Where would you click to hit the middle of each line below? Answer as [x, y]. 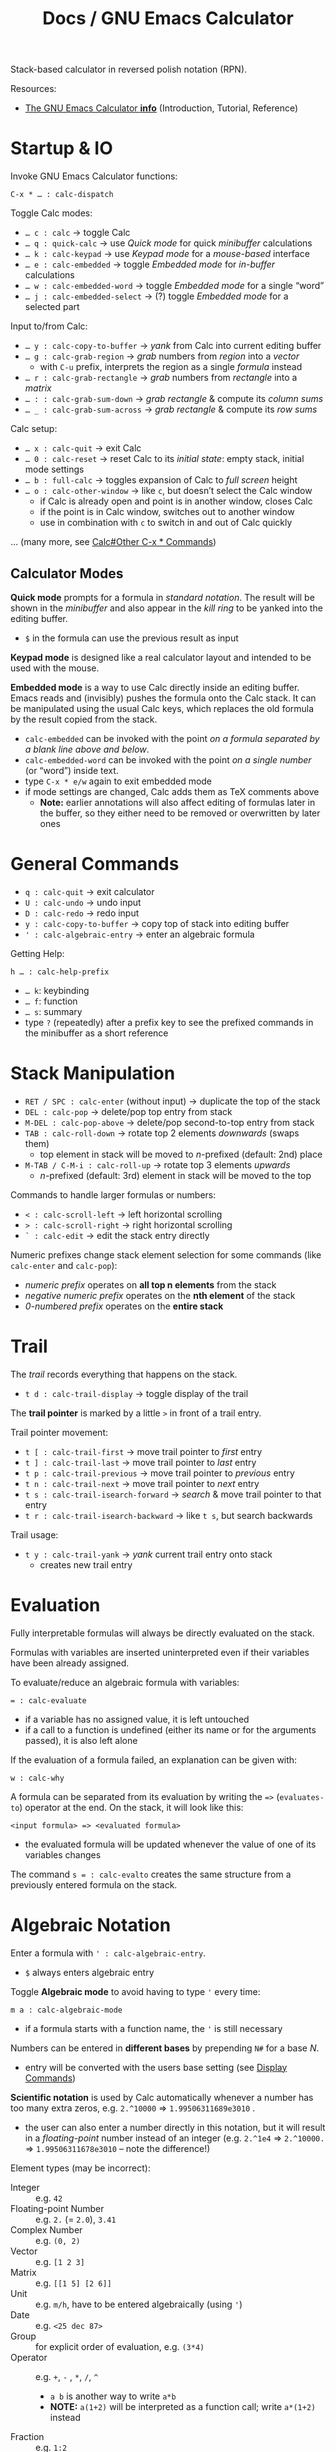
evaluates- [302, 1797]
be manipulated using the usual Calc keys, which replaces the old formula [162, 708]
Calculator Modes [67, 573]
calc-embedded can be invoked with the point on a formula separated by [172, 738]
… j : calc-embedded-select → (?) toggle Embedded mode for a [156, 296]
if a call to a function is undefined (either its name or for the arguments [170, 1729]
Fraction [27, 2436]
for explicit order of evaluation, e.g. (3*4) [120, 2346]
